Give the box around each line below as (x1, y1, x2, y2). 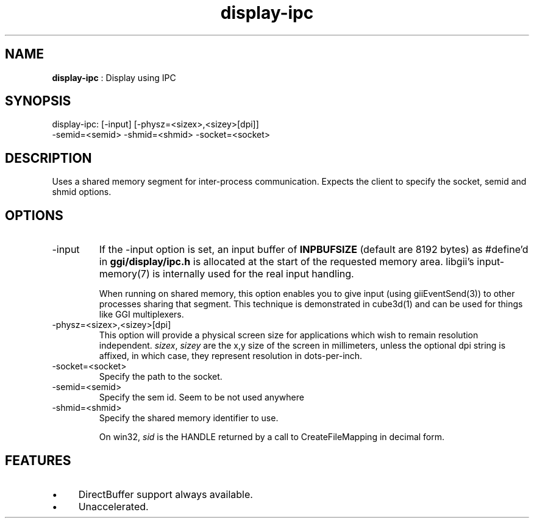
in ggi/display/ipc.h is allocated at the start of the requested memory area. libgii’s (99, 255, 474, 268)
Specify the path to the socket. (99, 371, 222, 382)
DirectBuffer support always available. (78, 488, 253, 500)
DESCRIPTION (5, 150, 92, 166)
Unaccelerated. (78, 500, 149, 513)
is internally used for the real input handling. (152, 268, 354, 280)
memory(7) (99, 268, 150, 280)
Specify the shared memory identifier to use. (99, 413, 279, 424)
